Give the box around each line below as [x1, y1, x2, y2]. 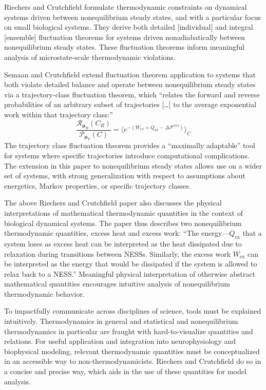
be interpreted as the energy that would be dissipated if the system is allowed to [4, 258, 257, 269]
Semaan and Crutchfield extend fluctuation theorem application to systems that [4, 69, 256, 79]
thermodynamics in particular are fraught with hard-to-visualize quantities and [4, 325, 253, 336]
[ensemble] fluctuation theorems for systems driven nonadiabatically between [4, 31, 245, 42]
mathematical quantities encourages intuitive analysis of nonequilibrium [4, 278, 230, 289]
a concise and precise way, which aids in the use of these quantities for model [4, 366, 246, 377]
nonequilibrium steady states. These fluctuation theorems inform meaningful [4, 42, 244, 52]
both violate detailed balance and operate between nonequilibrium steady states [4, 79, 256, 90]
